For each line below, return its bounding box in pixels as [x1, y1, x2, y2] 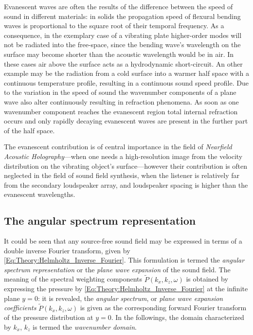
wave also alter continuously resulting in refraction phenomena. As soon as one [4, 96, 239, 106]
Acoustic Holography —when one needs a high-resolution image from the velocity [4, 151, 243, 161]
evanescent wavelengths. [4, 189, 75, 199]
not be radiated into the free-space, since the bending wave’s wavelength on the [4, 39, 241, 50]
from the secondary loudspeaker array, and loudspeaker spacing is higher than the [4, 179, 248, 190]
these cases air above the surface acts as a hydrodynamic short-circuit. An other [4, 58, 243, 69]
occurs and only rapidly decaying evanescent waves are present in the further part [4, 116, 248, 126]
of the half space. [4, 125, 55, 135]
